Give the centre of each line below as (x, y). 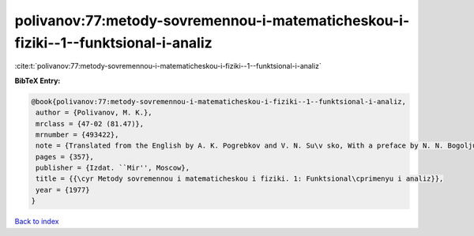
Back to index (37, 222)
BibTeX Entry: (38, 81)
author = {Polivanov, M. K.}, (94, 113)
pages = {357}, (65, 157)
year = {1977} (63, 190)
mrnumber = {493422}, (77, 135)
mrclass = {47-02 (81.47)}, (90, 124)
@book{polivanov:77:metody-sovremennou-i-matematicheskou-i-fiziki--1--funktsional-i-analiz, (219, 101)
